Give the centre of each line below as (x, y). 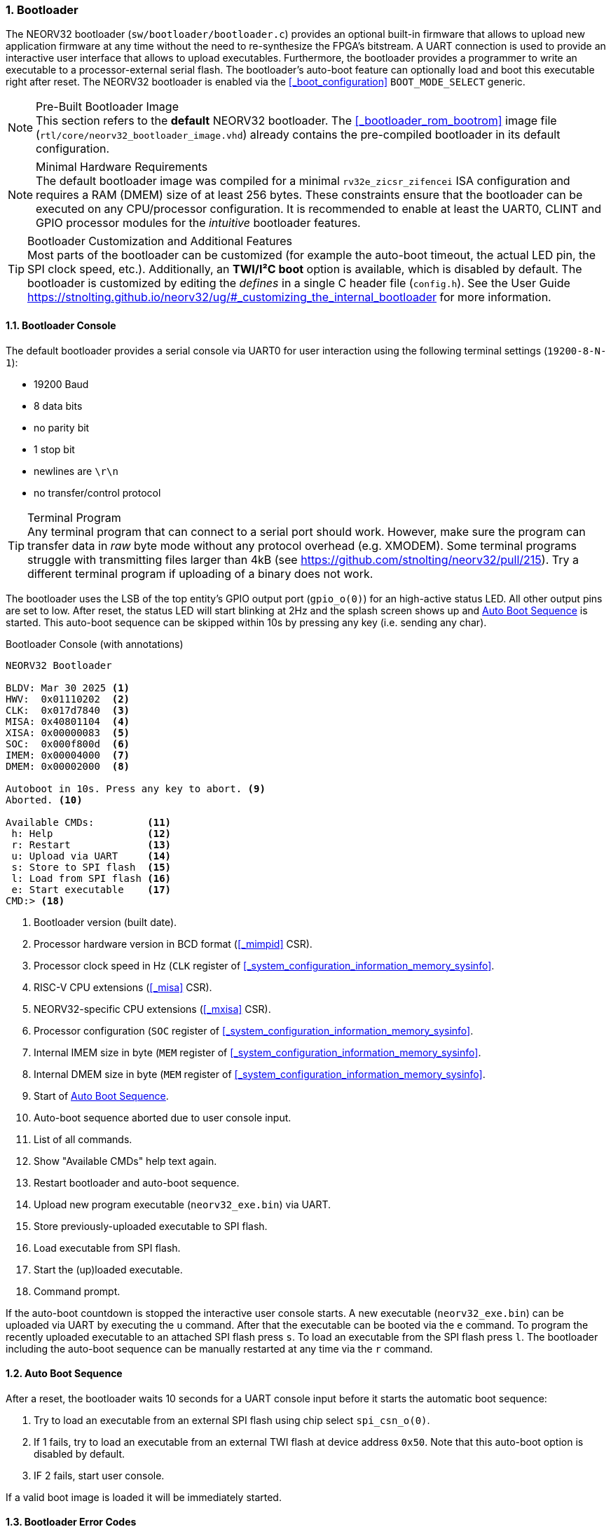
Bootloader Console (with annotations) (95, 644)
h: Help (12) (91, 833)
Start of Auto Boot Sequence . (101, 1096)
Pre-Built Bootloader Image (107, 107)
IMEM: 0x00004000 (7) (68, 755)
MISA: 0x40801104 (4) (68, 721)
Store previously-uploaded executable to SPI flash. (151, 1226)
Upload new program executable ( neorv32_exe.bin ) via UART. (183, 1204)
